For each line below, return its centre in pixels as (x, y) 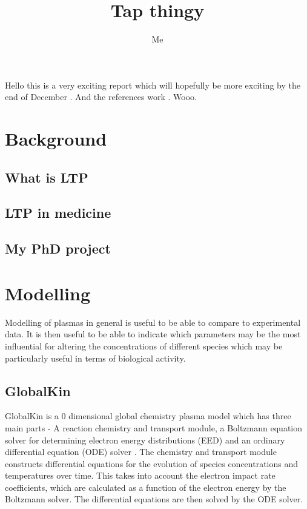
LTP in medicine (58, 213)
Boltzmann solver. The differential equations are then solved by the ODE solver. (154, 499)
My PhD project (58, 248)
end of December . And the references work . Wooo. (101, 97)
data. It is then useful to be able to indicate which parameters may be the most (153, 334)
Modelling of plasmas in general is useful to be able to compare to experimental (153, 322)
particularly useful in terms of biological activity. (95, 358)
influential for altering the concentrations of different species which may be (144, 346)
